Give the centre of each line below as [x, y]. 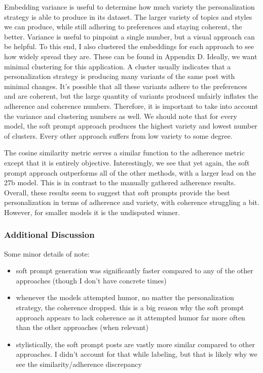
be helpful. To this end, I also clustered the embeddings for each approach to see [129, 46]
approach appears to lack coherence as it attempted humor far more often [130, 317]
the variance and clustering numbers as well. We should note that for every [121, 116]
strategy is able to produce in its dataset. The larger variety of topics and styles [128, 16]
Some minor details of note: [47, 253]
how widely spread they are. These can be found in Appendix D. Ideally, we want [131, 56]
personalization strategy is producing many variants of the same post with [120, 76]
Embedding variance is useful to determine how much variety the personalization [129, 7]
